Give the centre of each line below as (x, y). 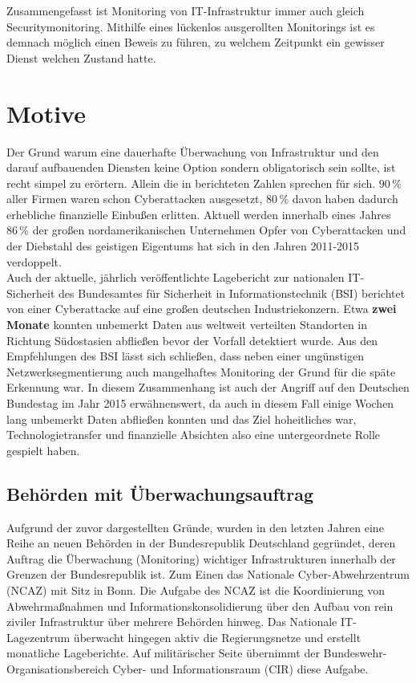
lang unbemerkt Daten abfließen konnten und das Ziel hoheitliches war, (182, 419)
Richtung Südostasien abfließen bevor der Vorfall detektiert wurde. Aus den (192, 340)
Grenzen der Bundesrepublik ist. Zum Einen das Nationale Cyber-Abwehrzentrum (208, 574)
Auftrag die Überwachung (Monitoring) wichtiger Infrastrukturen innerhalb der (201, 558)
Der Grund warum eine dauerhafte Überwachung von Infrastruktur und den (193, 151)
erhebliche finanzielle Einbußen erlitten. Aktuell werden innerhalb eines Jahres (199, 214)
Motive (46, 113)
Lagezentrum (38, 637)
